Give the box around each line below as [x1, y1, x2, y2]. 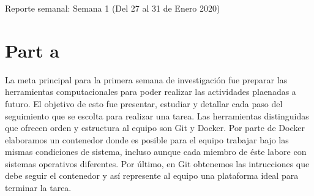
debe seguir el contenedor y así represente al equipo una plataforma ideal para [5, 169, 299, 182]
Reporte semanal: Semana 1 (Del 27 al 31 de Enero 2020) [5, 2, 220, 14]
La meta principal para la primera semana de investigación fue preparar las [5, 73, 288, 86]
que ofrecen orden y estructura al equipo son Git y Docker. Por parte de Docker [5, 121, 305, 134]
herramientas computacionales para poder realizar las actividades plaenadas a [5, 85, 296, 98]
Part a [5, 37, 59, 62]
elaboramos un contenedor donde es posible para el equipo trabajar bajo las [5, 133, 289, 146]
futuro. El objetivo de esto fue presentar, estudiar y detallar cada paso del [5, 97, 283, 110]
